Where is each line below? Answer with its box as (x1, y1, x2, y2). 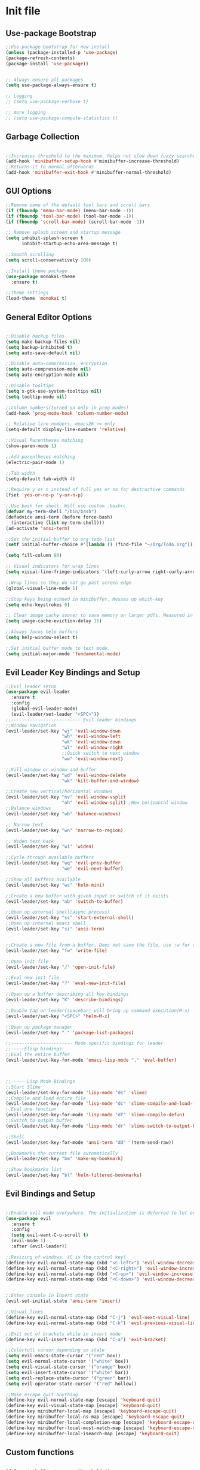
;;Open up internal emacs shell (5, 920, 86, 927)
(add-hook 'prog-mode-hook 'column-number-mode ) (5, 410, 129, 416)
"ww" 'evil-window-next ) (61, 755, 124, 762)
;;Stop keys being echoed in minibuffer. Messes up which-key (5, 596, 164, 602)
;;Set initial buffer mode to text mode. (5, 645, 110, 651)
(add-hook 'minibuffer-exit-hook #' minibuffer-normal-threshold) (5, 170, 171, 176)
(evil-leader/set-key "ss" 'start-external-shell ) (5, 915, 134, 921)
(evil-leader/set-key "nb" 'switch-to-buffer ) (5, 898, 124, 905)
